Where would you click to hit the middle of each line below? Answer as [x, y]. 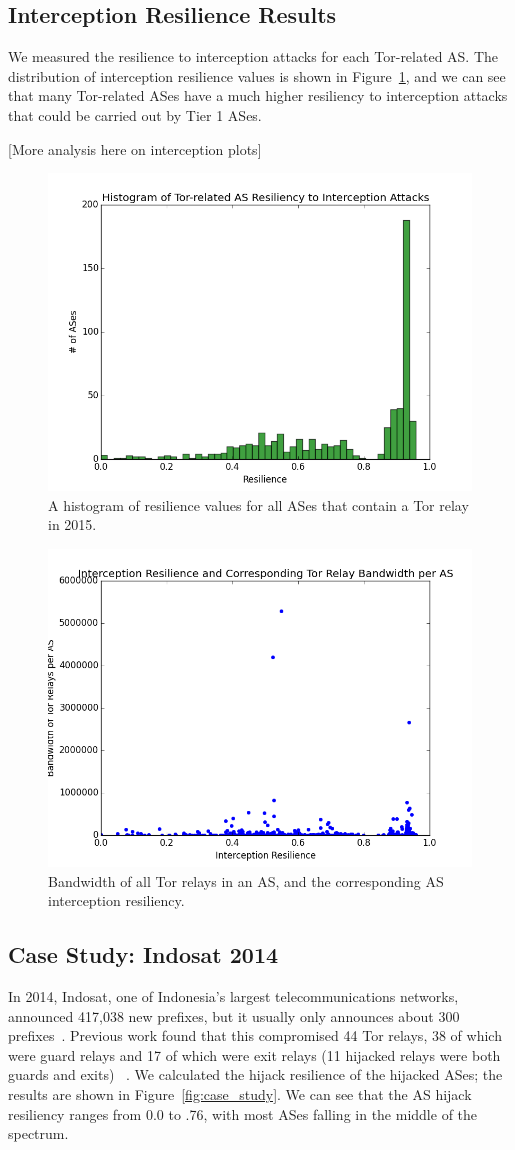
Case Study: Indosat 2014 [143, 954]
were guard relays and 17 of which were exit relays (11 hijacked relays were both [254, 1054]
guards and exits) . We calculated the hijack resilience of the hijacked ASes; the [255, 1074]
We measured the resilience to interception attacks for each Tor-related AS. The [253, 56]
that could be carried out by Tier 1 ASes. [135, 114]
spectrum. [38, 1133]
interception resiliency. [116, 900]
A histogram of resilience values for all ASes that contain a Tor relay [258, 504]
